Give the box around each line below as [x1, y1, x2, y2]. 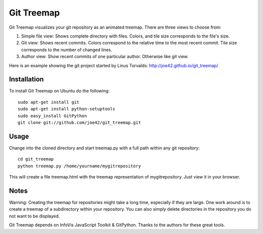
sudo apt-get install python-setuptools [18, 106, 115, 112]
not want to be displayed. [9, 213, 60, 219]
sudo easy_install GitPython [18, 113, 87, 119]
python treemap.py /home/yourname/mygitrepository [18, 163, 141, 169]
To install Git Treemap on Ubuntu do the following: [9, 88, 110, 94]
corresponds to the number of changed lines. [21, 47, 112, 53]
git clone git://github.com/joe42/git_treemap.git [18, 120, 141, 125]
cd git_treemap [18, 156, 54, 162]
